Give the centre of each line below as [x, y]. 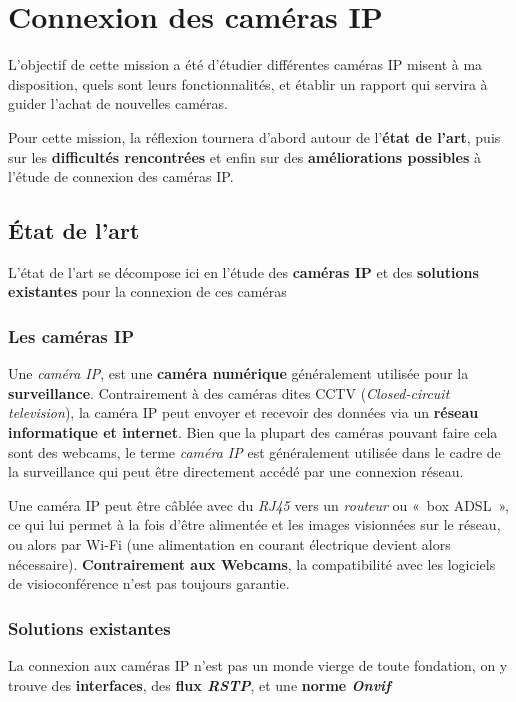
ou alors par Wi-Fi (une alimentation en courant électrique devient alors [229, 544]
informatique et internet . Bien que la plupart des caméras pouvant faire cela [253, 432]
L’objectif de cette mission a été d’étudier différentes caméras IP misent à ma [245, 64]
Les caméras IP [71, 336]
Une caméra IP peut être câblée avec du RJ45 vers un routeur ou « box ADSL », [258, 504]
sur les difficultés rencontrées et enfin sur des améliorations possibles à [244, 156]
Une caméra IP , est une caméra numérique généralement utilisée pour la [238, 373]
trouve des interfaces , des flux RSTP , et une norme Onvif [199, 684]
